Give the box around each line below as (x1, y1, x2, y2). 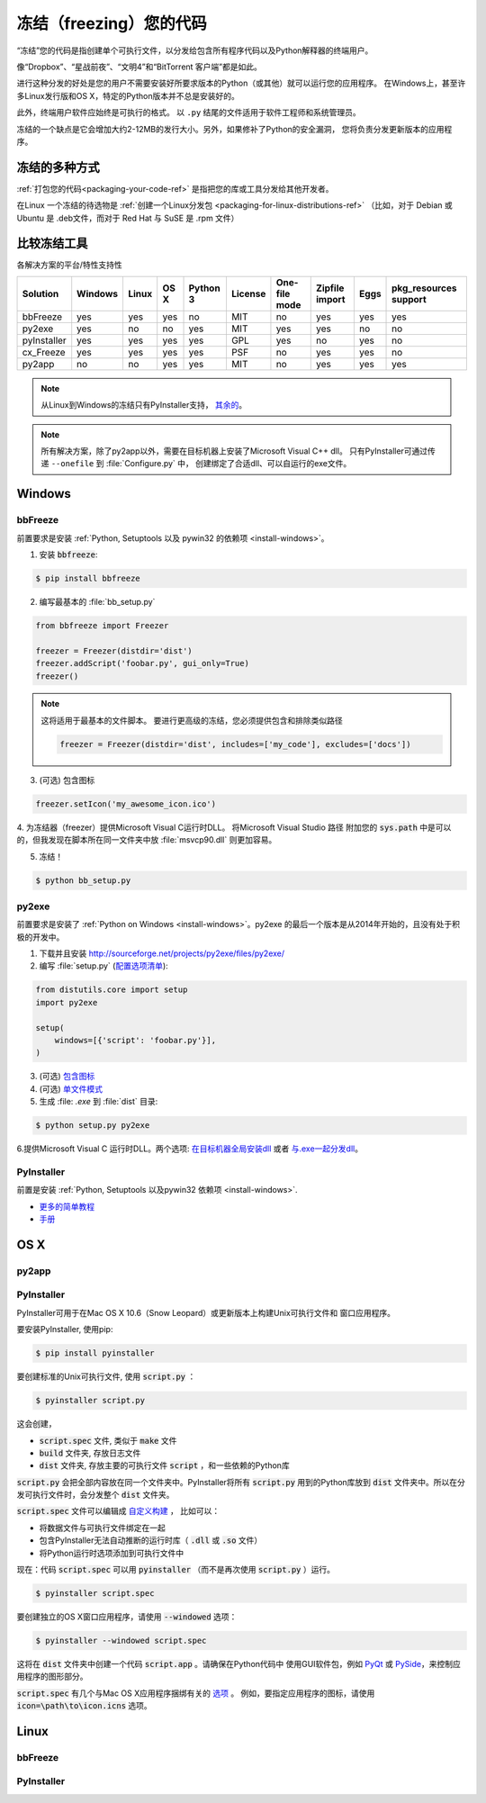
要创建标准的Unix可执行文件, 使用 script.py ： (16, 1371, 196, 1382)
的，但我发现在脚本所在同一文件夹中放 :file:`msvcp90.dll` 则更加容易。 (16, 834, 277, 845)
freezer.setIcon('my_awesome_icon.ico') (35, 798, 216, 809)
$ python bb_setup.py (35, 875, 131, 886)
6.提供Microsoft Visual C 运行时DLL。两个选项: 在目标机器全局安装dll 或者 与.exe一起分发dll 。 (16, 1143, 364, 1154)
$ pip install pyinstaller (35, 1348, 155, 1358)
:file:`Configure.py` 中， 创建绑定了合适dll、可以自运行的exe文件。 (105, 458, 352, 469)
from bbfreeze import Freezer (35, 620, 169, 630)
